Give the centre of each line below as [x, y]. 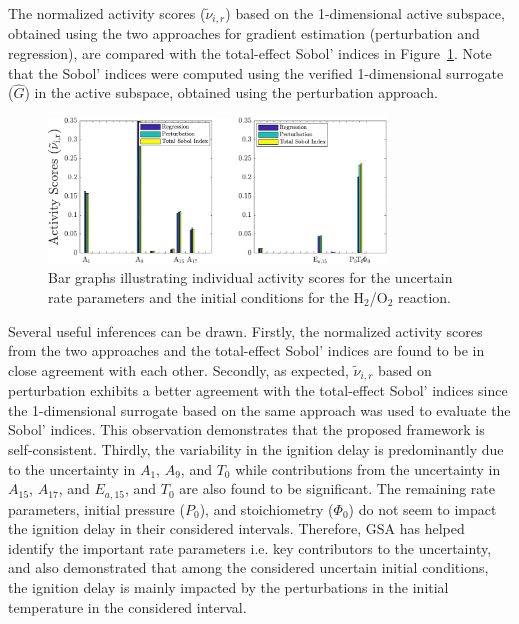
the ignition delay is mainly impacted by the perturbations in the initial [228, 587]
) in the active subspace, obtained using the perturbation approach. [231, 92]
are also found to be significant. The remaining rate [337, 488]
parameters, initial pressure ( [96, 508]
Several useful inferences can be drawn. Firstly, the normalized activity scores [245, 330]
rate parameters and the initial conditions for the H [206, 296]
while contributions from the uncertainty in [368, 468]
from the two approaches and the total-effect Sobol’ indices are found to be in [246, 350]
